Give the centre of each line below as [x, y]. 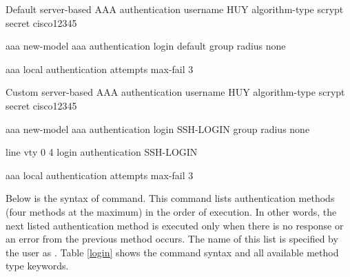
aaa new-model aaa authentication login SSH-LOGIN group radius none [158, 129]
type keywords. [37, 266]
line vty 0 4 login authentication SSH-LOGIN [102, 152]
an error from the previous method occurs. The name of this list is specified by [172, 239]
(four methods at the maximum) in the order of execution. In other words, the [171, 211]
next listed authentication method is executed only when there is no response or [175, 225]
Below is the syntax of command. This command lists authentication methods [170, 198]
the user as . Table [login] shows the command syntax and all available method [172, 252]
